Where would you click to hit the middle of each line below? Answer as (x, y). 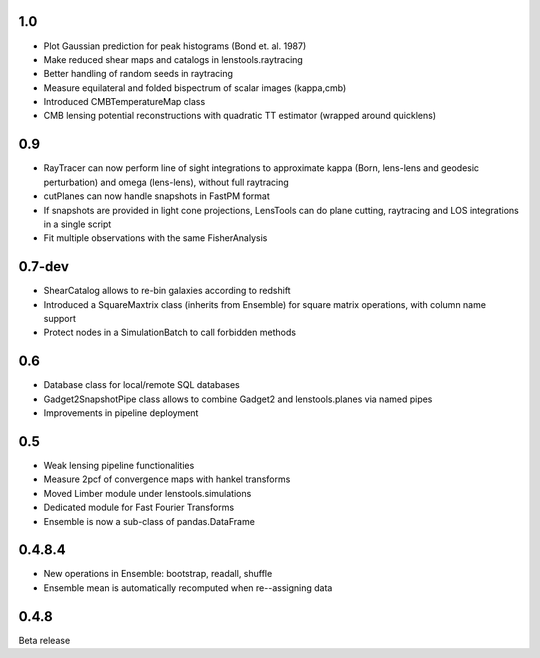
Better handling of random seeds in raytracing (138, 74)
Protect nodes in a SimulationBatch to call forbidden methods (170, 332)
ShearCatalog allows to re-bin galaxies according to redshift (167, 291)
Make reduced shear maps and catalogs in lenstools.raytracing (173, 59)
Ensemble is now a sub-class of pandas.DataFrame (149, 521)
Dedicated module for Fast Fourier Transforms (139, 507)
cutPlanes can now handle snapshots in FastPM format (156, 196)
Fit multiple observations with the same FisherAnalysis (155, 238)
